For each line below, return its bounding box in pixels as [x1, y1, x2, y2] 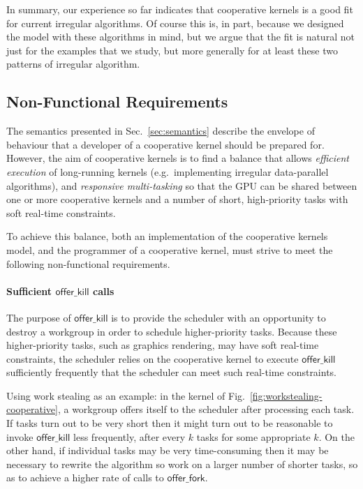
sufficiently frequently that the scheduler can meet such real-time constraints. [6, 365, 337, 379]
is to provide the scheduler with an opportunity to [111, 310, 326, 324]
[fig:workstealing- [249, 388, 323, 403]
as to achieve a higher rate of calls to [6, 470, 164, 485]
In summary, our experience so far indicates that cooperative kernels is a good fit [6, 2, 353, 16]
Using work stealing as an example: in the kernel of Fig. [6, 388, 245, 403]
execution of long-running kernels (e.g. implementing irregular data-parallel [6, 164, 329, 179]
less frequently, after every [73, 429, 186, 444]
